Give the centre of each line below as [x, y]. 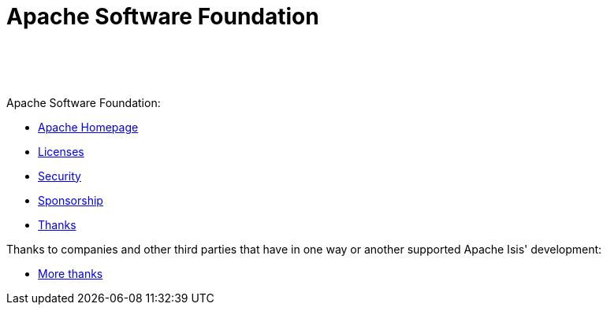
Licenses [61, 151]
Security [60, 176]
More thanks [71, 273]
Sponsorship [71, 200]
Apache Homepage [88, 127]
